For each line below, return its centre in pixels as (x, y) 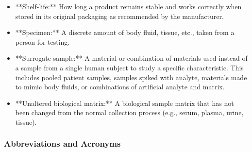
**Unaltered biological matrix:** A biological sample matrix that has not (125, 103)
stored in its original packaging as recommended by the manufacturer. (119, 16)
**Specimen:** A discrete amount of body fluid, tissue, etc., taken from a (125, 32)
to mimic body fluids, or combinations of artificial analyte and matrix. (120, 87)
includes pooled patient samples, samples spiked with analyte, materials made (131, 77)
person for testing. (42, 42)
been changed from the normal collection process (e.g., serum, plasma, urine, (129, 112)
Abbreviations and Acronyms (62, 144)
